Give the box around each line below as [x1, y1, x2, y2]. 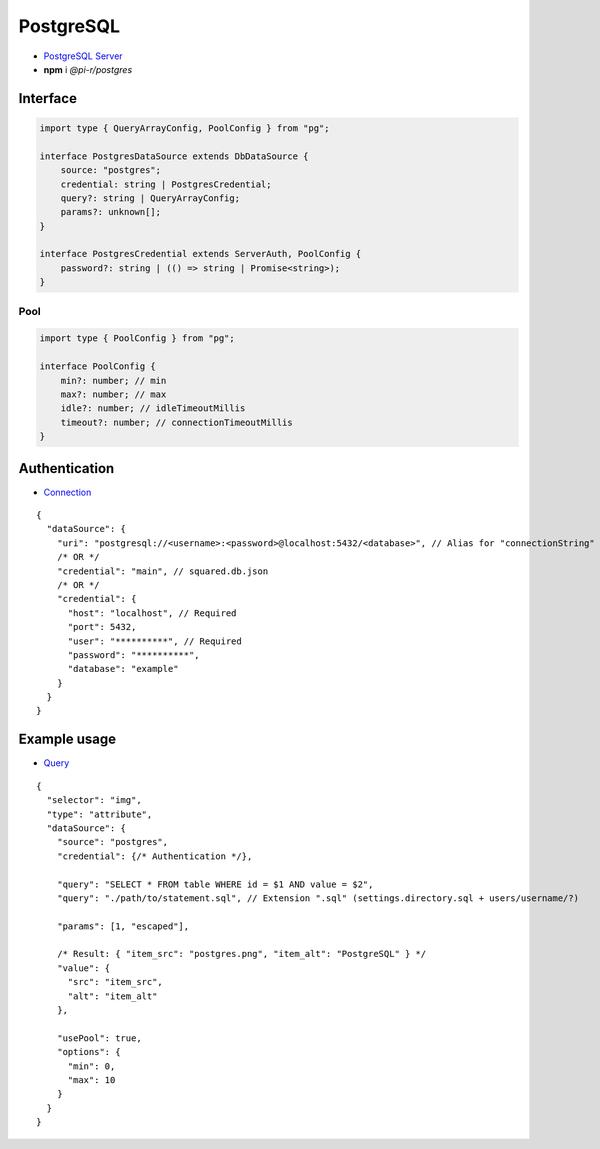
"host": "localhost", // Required [67, 607, 237, 619]
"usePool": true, [56, 1032, 142, 1044]
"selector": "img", [46, 795, 142, 806]
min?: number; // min [60, 375, 167, 386]
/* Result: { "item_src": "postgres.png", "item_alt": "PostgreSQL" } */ [56, 948, 427, 960]
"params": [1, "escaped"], [56, 920, 190, 932]
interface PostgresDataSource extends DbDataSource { [39, 150, 309, 162]
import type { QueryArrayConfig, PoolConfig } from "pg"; [39, 122, 330, 134]
